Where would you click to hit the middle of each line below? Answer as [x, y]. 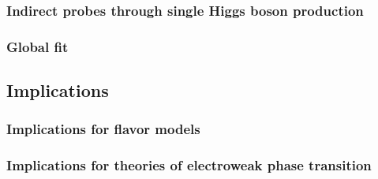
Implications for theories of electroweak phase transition [189, 165]
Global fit [37, 46]
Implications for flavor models [103, 129]
